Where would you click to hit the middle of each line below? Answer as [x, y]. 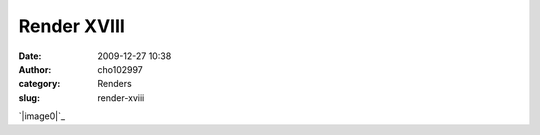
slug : [29, 97]
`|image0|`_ [41, 116]
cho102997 [120, 69]
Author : [35, 69]
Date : [30, 56]
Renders [114, 84]
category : [39, 84]
